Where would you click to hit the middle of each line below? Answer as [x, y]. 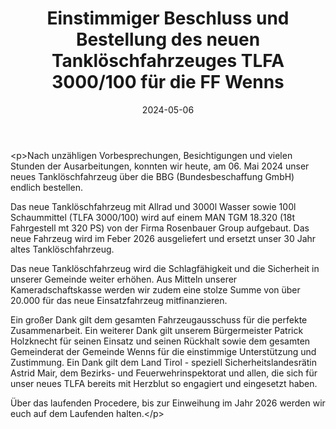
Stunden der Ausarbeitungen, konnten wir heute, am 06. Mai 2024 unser [160, 166]
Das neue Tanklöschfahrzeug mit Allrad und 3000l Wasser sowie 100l [153, 206]
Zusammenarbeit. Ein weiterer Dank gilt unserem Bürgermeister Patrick [157, 330]
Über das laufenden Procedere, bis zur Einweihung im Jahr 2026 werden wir [168, 403]
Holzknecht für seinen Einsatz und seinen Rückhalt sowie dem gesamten [160, 341]
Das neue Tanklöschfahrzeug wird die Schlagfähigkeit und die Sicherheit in [165, 268]
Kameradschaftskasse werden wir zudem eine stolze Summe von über [155, 289]
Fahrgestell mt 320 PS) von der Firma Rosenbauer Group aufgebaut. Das [160, 228]
